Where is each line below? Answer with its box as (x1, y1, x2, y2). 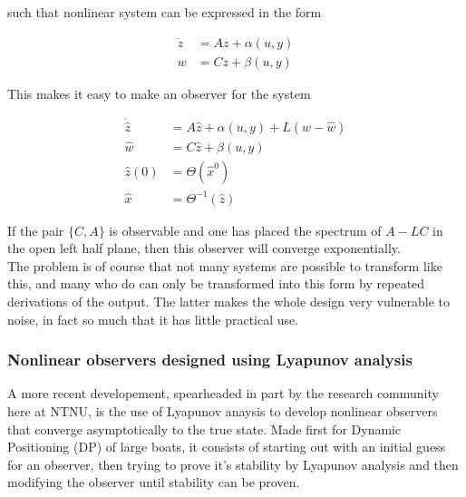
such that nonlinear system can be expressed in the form (7, 3, 322, 21)
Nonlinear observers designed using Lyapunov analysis (7, 348, 413, 371)
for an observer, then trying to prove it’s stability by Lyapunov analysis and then (7, 454, 459, 473)
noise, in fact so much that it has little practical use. (7, 309, 299, 328)
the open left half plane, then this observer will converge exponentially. (7, 239, 401, 258)
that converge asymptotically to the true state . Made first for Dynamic (7, 419, 402, 438)
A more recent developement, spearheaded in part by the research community (7, 384, 439, 403)
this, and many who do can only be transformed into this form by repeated (7, 274, 425, 293)
